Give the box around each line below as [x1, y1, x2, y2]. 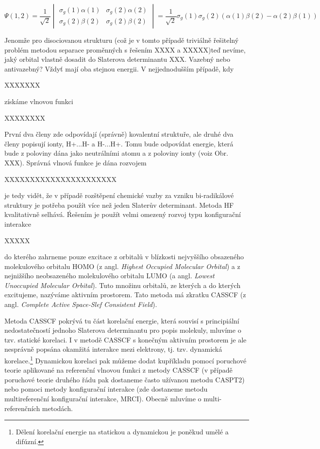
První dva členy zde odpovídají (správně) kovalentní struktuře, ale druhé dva [4, 129, 234, 139]
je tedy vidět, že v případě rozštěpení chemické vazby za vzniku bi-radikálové [4, 190, 234, 200]
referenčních [4, 403, 40, 413]
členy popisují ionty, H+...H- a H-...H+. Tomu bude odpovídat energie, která [4, 138, 234, 148]
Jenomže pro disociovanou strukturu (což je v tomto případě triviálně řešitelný [4, 35, 239, 45]
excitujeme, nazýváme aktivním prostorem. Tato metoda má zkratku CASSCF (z [4, 289, 246, 300]
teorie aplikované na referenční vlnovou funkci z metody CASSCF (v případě [4, 365, 233, 375]
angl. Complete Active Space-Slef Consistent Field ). [4, 299, 157, 309]
